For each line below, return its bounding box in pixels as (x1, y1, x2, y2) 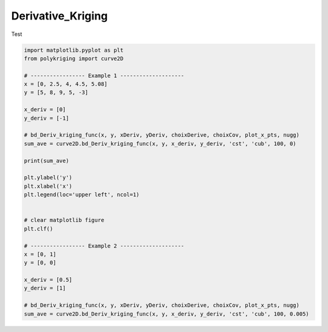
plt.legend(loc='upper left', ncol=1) (24, 192, 140, 198)
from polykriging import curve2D (24, 55, 124, 62)
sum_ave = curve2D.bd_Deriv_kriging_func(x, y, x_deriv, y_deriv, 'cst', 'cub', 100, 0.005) (24, 310, 309, 317)
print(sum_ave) (24, 157, 69, 164)
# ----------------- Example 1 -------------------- (24, 72, 185, 79)
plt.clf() (24, 225, 53, 232)
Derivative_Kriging (11, 9, 108, 22)
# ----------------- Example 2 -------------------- (24, 242, 185, 249)
